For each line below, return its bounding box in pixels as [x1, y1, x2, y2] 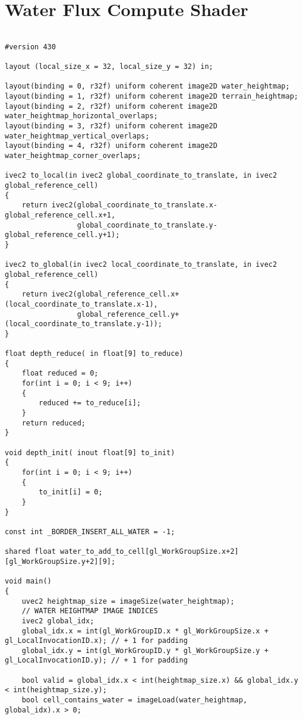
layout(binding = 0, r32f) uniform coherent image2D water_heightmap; [5, 82, 290, 91]
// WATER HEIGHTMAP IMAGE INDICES [21, 607, 158, 616]
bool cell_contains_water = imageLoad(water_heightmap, [21, 696, 248, 705]
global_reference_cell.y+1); [5, 231, 120, 239]
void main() [5, 577, 52, 586]
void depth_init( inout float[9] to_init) [5, 448, 175, 457]
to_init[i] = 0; [39, 488, 103, 497]
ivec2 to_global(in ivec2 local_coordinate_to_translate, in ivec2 [5, 260, 277, 269]
